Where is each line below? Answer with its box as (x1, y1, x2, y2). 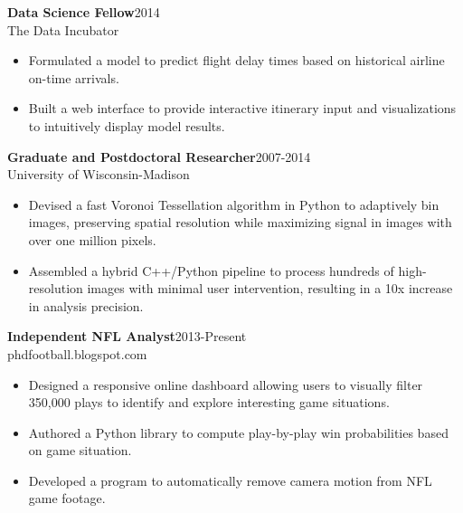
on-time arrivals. (28, 68, 119, 87)
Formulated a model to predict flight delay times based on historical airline (28, 51, 445, 70)
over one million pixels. (28, 230, 156, 249)
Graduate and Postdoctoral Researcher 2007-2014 (7, 147, 311, 166)
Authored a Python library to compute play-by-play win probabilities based (28, 423, 449, 442)
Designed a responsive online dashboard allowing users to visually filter (28, 375, 423, 394)
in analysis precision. (28, 296, 144, 315)
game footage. (28, 489, 106, 508)
